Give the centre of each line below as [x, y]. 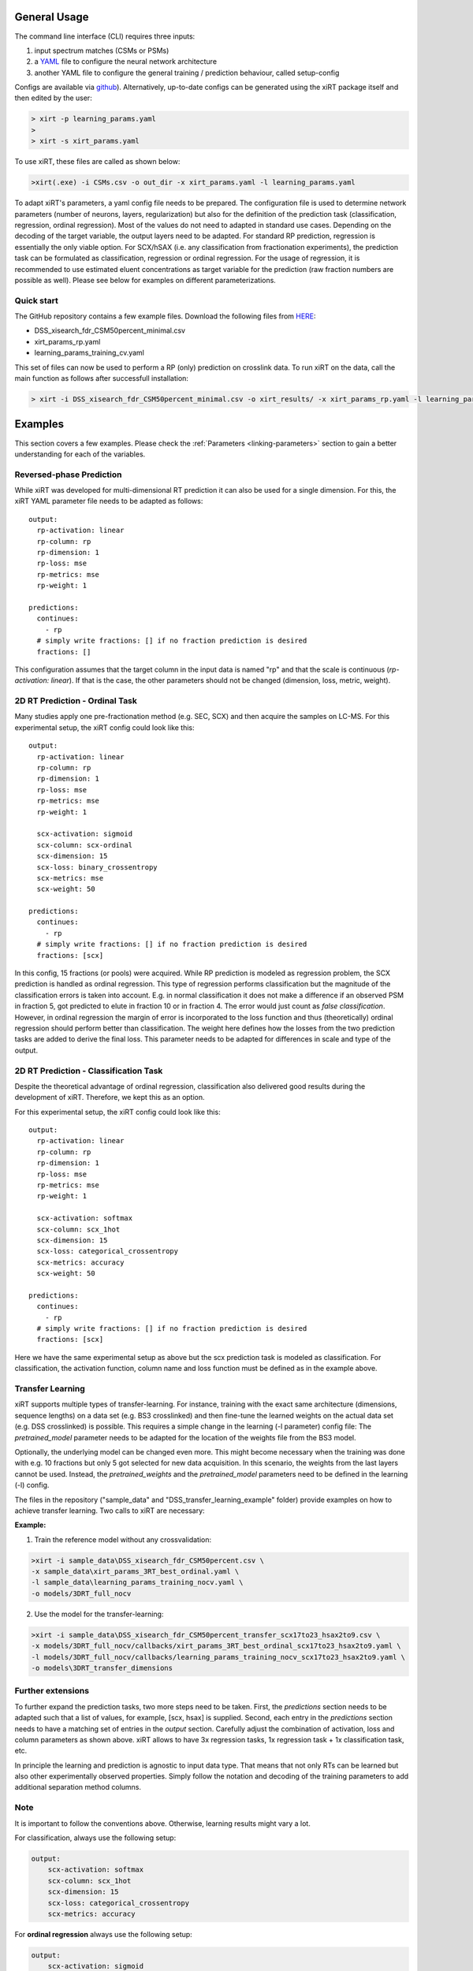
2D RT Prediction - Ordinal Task [76, 701]
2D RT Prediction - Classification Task [89, 1071]
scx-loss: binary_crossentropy [97, 867]
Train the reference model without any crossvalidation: [123, 1539]
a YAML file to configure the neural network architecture [125, 61]
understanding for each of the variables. [80, 454]
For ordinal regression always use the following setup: [103, 1934]
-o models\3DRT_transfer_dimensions [102, 1668]
